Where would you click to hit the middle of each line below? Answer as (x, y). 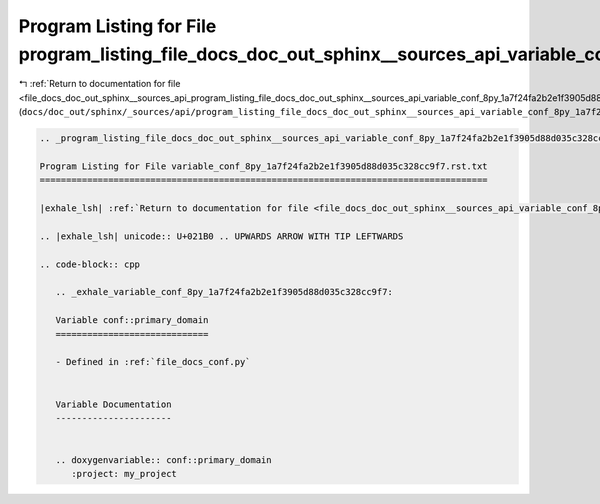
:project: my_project (124, 474)
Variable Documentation (113, 404)
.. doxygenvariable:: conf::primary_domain (163, 460)
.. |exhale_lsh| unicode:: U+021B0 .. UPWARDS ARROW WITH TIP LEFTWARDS (221, 236)
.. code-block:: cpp (89, 264)
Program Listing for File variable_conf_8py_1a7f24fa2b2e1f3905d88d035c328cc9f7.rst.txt (264, 166)
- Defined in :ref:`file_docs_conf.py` (153, 362)
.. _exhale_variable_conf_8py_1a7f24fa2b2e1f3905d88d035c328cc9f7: (224, 292)
